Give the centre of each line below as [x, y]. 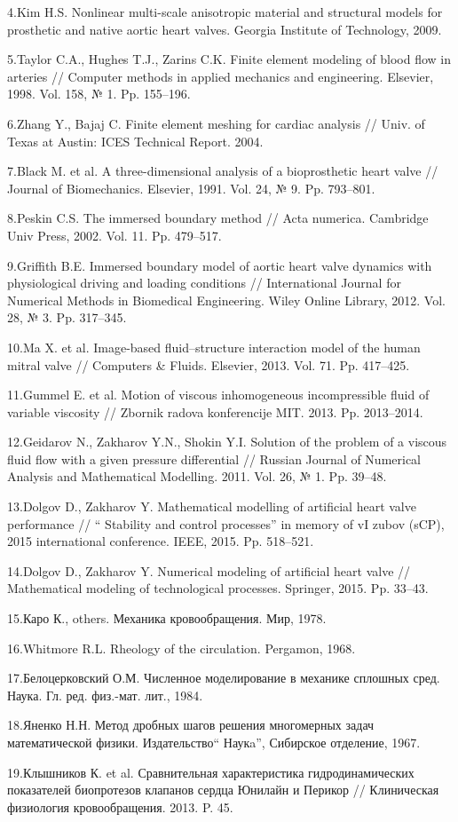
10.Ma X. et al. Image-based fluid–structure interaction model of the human [214, 347]
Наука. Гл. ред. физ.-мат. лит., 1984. [105, 695]
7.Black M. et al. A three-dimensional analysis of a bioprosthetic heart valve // [223, 171]
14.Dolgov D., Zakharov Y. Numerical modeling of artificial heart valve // [209, 570]
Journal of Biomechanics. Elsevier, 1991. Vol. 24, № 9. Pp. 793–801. [191, 188]
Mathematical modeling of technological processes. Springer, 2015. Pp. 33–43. [218, 588]
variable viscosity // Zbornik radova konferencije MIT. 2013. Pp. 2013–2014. [215, 411]
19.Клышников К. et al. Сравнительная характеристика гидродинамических [211, 772]
